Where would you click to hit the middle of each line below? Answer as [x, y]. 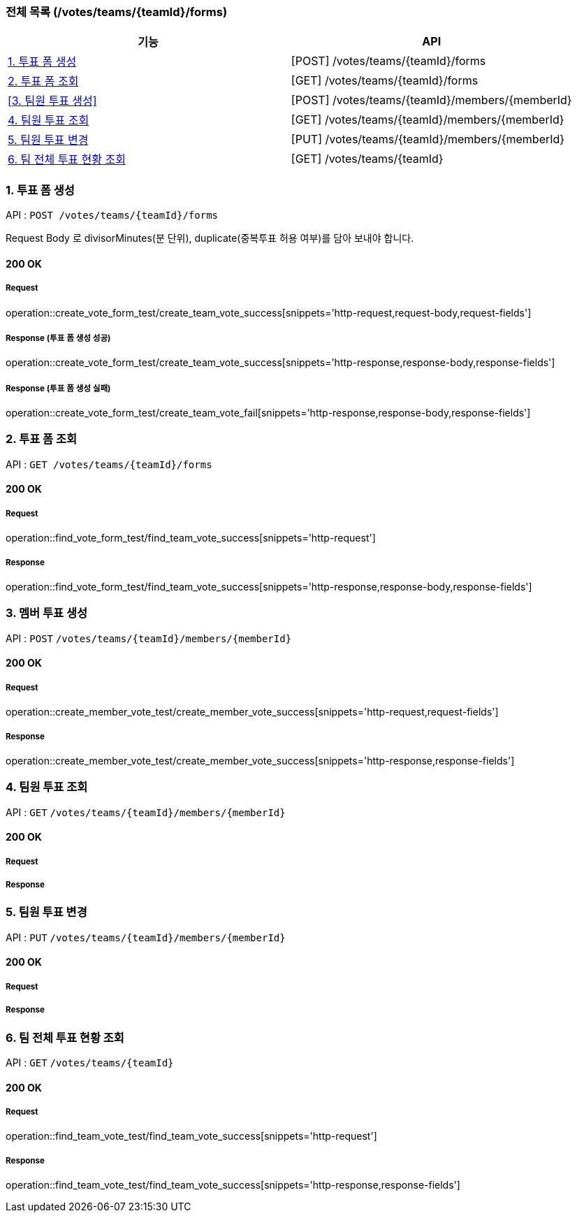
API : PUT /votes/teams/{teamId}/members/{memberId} [146, 937]
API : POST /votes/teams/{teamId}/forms [112, 215]
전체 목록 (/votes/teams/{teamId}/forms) [117, 12]
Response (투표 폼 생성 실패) [58, 388]
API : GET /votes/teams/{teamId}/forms [109, 464]
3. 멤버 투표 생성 [47, 613]
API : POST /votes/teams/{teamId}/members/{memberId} [149, 638]
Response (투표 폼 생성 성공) [58, 338]
